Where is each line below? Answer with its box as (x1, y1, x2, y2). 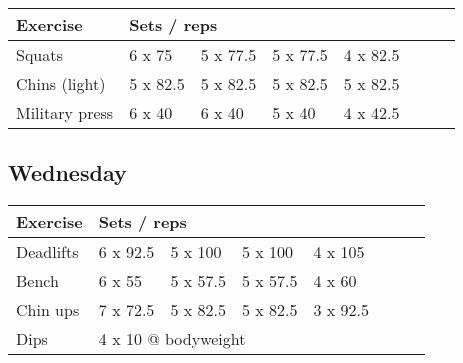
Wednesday (8, 157, 127, 188)
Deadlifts (16, 240, 79, 264)
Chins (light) (16, 72, 106, 95)
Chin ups (16, 298, 80, 322)
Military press (16, 101, 114, 124)
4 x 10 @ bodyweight (98, 327, 246, 351)
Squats (16, 43, 63, 66)
